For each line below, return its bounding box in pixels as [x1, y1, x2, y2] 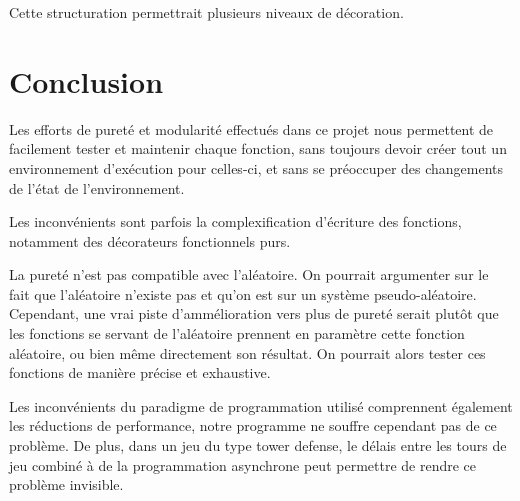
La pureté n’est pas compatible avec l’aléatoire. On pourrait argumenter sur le [9, 264, 489, 285]
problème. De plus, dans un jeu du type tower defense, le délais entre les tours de [9, 435, 507, 456]
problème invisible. [9, 474, 124, 495]
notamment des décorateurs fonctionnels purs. [9, 230, 291, 251]
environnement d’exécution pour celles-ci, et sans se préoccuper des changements [9, 157, 504, 178]
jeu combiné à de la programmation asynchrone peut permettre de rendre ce [9, 454, 476, 475]
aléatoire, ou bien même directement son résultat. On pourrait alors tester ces [9, 342, 486, 363]
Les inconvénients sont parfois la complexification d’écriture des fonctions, [9, 211, 462, 232]
